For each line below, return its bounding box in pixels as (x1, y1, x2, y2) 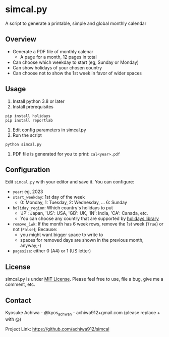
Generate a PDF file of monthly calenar (12, 48, 94, 54)
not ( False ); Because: (12, 227, 58, 233)
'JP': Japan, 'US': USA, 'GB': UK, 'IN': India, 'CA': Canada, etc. (20, 210, 148, 216)
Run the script (12, 132, 42, 138)
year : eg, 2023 (12, 189, 43, 195)
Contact (5, 296, 31, 305)
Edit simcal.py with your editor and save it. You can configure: (5, 179, 135, 185)
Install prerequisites (12, 103, 54, 109)
